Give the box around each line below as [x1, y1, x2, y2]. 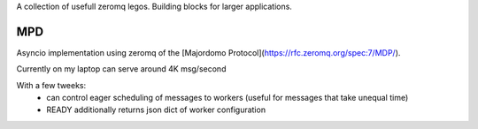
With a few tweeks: [16, 80, 87, 90]
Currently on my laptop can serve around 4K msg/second [16, 64, 227, 74]
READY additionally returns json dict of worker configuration [46, 104, 266, 115]
